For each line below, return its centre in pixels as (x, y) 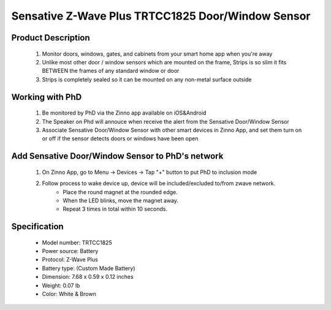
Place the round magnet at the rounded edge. (120, 192)
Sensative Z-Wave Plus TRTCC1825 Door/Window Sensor (161, 16)
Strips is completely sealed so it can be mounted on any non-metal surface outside (147, 79)
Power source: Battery (70, 251)
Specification (37, 227)
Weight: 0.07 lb (61, 285)
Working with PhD (47, 97)
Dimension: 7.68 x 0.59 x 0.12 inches (88, 277)
